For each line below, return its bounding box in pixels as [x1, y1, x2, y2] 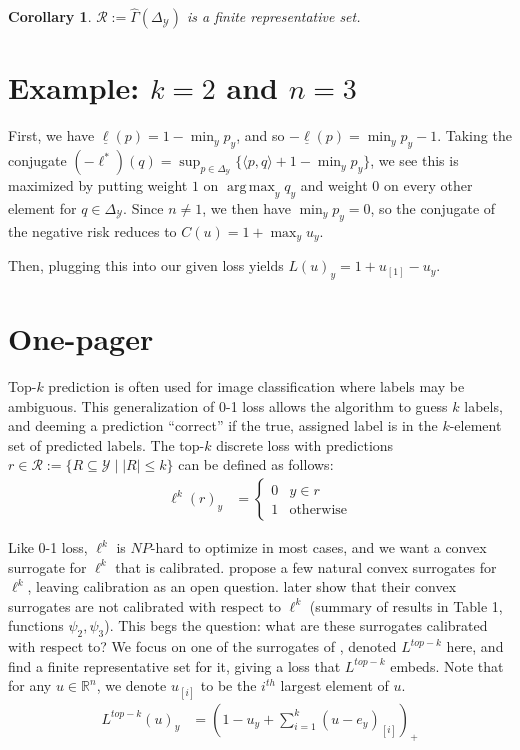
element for [8, 197, 77, 218]
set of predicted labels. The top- [8, 434, 205, 455]
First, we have [8, 125, 95, 146]
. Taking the [437, 125, 512, 146]
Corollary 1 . [8, 6, 92, 27]
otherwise [289, 503, 348, 518]
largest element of [280, 675, 389, 696]
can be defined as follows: [178, 454, 334, 475]
